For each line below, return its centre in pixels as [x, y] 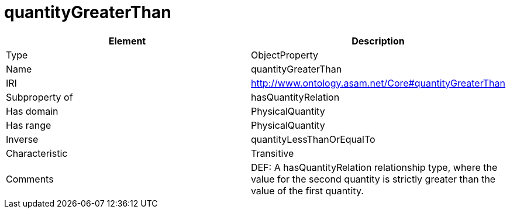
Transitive [272, 153]
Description [378, 41]
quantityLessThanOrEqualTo [313, 139]
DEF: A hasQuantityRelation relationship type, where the [374, 167]
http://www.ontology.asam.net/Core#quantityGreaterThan [378, 83]
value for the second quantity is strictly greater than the [373, 179]
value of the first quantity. [307, 190]
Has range [29, 125]
